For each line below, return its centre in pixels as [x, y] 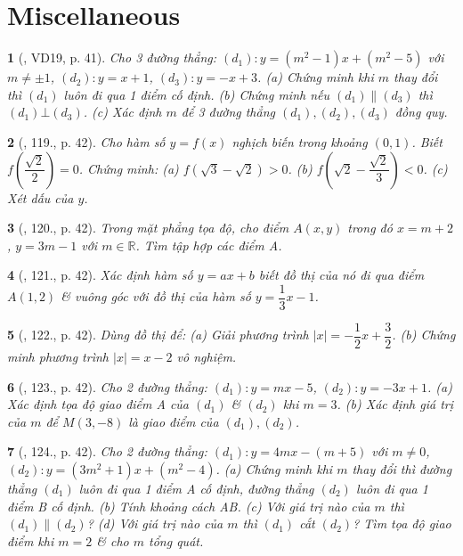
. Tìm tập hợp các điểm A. [209, 245]
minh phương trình [58, 356]
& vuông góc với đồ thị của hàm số [156, 296]
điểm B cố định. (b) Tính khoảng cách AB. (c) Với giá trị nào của [189, 506]
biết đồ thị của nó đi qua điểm [341, 275]
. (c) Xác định [122, 112]
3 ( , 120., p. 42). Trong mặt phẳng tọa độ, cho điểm [148, 228]
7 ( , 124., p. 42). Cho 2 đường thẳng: [107, 451]
